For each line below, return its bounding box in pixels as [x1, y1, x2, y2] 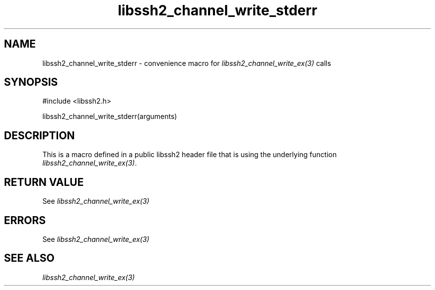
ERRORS [4, 214, 46, 227]
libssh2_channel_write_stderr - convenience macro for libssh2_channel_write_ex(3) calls [42, 58, 331, 67]
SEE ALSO [4, 252, 55, 265]
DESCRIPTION [4, 129, 75, 142]
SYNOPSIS [4, 76, 58, 89]
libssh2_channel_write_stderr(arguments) [42, 112, 177, 121]
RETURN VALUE [4, 175, 84, 188]
